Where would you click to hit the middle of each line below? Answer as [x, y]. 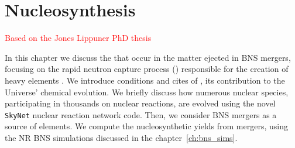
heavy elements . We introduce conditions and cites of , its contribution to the [145, 80]
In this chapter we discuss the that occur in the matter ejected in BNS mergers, [148, 57]
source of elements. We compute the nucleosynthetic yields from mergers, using [146, 126]
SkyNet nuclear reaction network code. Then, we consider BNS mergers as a [141, 114]
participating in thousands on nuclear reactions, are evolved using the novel [140, 103]
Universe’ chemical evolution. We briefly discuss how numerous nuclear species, [147, 92]
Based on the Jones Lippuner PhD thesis [78, 38]
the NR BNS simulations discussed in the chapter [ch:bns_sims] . [121, 137]
